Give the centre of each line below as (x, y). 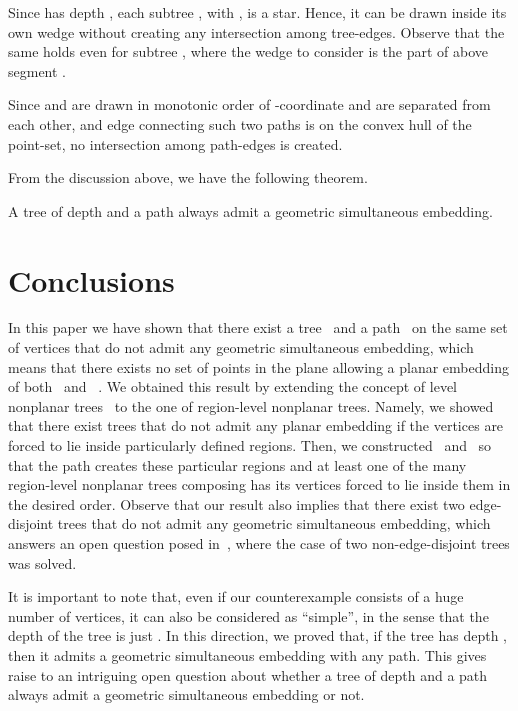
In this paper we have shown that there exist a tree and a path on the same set (258, 327)
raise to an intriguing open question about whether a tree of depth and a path (248, 674)
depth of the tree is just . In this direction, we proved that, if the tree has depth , (258, 635)
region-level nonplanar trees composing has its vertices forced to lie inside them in (259, 484)
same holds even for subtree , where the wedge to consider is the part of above (248, 51)
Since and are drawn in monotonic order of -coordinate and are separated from (249, 104)
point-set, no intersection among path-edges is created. (175, 143)
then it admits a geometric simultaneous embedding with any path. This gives (247, 654)
